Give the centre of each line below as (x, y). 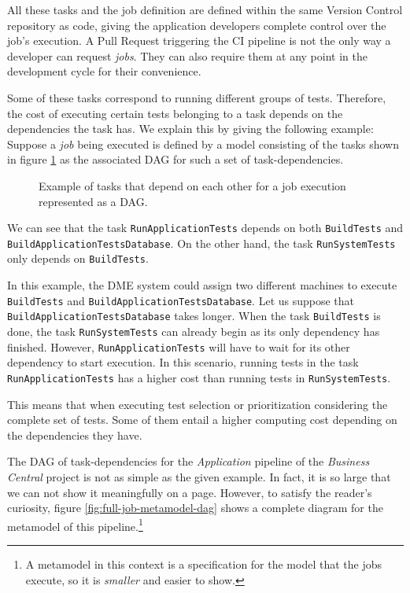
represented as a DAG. (93, 201)
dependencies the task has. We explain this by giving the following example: (190, 129)
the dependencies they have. (75, 435)
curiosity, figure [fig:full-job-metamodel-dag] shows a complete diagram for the (195, 508)
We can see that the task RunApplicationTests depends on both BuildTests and (205, 228)
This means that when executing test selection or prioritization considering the (198, 404)
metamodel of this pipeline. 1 (75, 525)
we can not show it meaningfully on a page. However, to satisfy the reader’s (190, 492)
